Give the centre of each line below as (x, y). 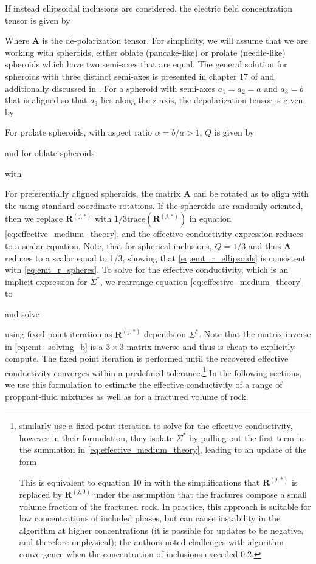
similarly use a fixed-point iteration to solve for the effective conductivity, (156, 426)
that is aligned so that (46, 100)
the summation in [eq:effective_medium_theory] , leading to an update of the (163, 449)
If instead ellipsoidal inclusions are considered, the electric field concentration (149, 8)
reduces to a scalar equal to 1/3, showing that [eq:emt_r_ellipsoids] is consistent (155, 257)
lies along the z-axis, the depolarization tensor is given (202, 100)
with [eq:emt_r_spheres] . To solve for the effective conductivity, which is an (147, 270)
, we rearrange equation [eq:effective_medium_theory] (201, 281)
